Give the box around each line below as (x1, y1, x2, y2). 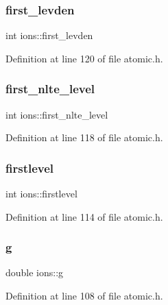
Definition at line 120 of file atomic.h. (5, 51, 163, 65)
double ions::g (5, 265, 64, 280)
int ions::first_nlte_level (5, 107, 108, 121)
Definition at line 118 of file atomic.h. (5, 130, 163, 145)
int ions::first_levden (5, 28, 93, 42)
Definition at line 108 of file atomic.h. (5, 289, 163, 303)
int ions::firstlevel (5, 186, 77, 201)
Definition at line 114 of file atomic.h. (5, 209, 163, 223)
